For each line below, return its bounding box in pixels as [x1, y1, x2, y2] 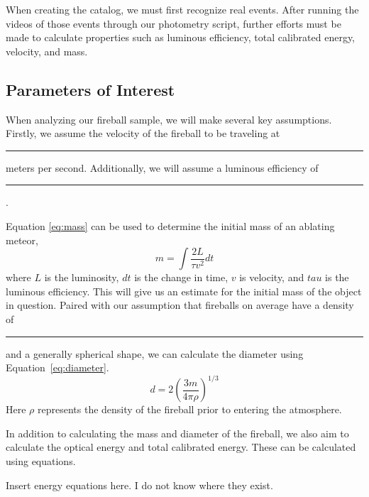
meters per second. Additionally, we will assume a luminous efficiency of [6, 160, 319, 175]
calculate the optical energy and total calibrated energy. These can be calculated [6, 439, 356, 454]
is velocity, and [239, 270, 304, 285]
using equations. [6, 453, 76, 468]
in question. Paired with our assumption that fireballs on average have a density [6, 297, 354, 312]
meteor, [6, 232, 38, 247]
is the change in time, [134, 270, 228, 285]
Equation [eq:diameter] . [6, 360, 109, 375]
